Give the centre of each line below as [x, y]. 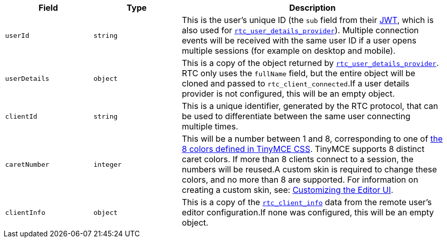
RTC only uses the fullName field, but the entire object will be [299, 73]
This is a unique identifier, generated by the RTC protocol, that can [310, 106]
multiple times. [210, 126]
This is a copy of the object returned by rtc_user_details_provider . [310, 63]
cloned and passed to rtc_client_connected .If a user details [296, 83]
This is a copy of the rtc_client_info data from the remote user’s [307, 202]
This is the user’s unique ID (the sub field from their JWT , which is [308, 20]
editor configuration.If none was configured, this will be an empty [308, 212]
